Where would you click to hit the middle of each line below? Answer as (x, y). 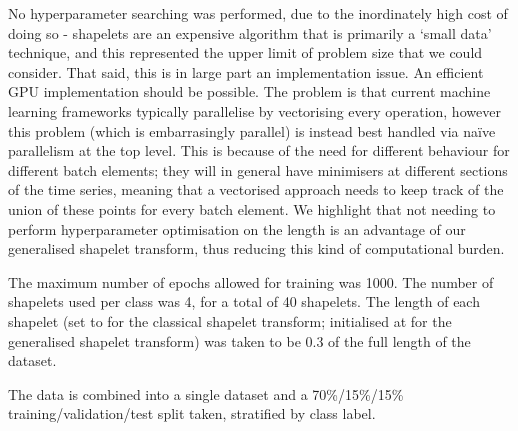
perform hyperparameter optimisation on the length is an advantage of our (237, 228)
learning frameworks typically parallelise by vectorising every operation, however (254, 110)
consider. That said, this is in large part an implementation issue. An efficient (246, 71)
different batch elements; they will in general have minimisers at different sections (258, 169)
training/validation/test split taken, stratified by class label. (192, 413)
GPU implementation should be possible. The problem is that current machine (249, 91)
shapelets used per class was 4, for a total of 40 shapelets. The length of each (244, 301)
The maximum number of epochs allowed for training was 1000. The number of (251, 281)
